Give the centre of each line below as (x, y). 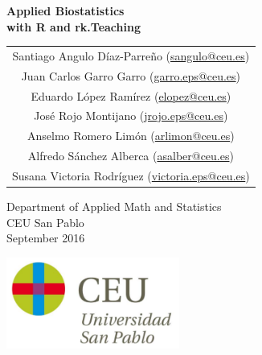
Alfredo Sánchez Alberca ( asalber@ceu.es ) (131, 156)
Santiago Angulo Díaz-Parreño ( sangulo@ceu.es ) (131, 55)
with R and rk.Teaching (74, 26)
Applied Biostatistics (65, 10)
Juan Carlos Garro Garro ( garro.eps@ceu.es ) (131, 75)
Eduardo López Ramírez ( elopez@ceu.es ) (131, 95)
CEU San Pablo (45, 222)
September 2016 (46, 238)
